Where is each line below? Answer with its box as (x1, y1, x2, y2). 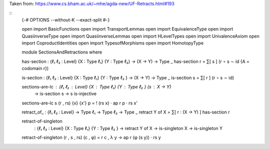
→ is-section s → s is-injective (34, 90, 97, 97)
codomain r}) (21, 65, 49, 71)
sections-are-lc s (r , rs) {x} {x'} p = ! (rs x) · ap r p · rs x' (21, 100, 137, 106)
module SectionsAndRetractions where (21, 49, 102, 55)
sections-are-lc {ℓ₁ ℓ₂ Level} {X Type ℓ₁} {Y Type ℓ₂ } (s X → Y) (21, 83, 171, 89)
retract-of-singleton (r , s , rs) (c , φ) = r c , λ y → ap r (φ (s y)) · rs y (21, 134, 161, 140)
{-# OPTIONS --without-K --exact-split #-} (21, 16, 110, 22)
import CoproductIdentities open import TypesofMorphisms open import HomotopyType (21, 40, 204, 46)
